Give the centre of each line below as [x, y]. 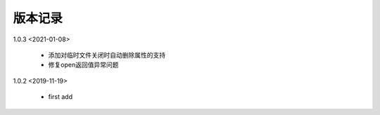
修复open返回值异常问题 [83, 65]
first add [61, 97]
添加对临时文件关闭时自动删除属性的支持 [107, 55]
